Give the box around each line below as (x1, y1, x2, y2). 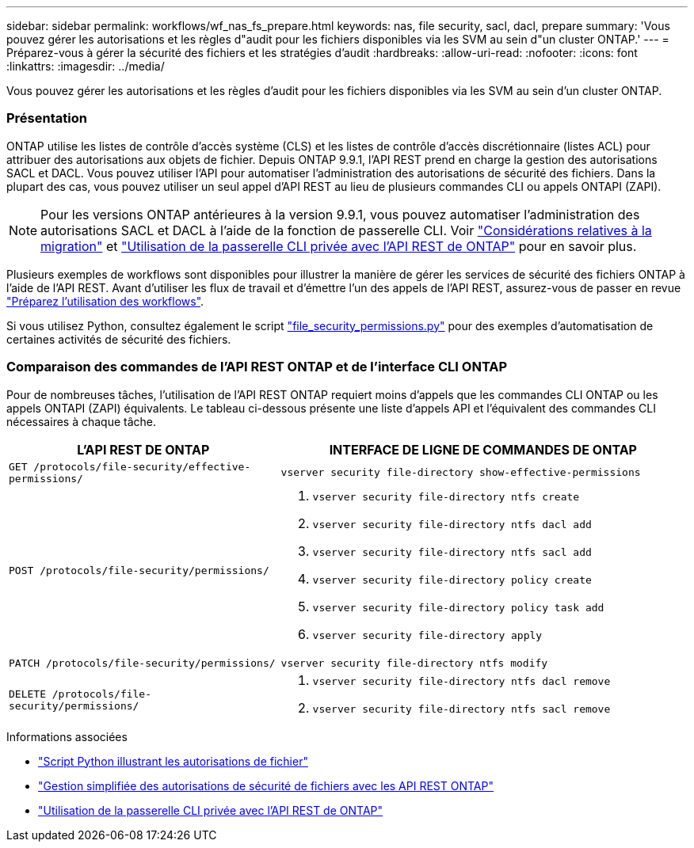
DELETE (9, 687, 46, 700)
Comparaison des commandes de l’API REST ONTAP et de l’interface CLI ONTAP (6, 359, 508, 375)
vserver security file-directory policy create (312, 573, 592, 586)
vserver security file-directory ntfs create (312, 490, 580, 503)
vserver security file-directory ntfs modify (280, 656, 548, 669)
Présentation (6, 110, 87, 127)
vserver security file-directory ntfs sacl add (312, 546, 592, 558)
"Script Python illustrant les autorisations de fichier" (38, 754, 308, 768)
